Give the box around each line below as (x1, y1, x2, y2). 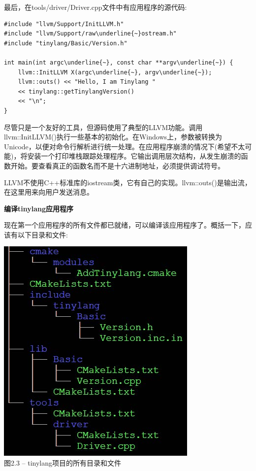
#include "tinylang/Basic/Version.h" (4, 39, 128, 47)
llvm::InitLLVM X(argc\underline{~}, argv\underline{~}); (18, 68, 212, 76)
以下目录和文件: (17, 229, 68, 239)
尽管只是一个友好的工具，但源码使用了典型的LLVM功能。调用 (4, 122, 203, 132)
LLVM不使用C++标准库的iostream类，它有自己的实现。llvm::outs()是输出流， (4, 177, 252, 187)
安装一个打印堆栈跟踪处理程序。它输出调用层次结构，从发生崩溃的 (27, 151, 241, 161)
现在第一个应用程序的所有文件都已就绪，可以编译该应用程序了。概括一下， (4, 220, 245, 230)
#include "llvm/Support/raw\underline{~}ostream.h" (4, 30, 177, 37)
